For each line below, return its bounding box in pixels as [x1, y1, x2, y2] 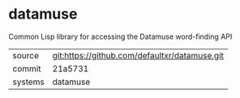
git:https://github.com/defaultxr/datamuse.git [52, 49, 225, 61]
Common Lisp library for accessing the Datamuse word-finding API [8, 32, 233, 41]
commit [12, 62, 41, 74]
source [12, 49, 39, 61]
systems [12, 76, 45, 87]
